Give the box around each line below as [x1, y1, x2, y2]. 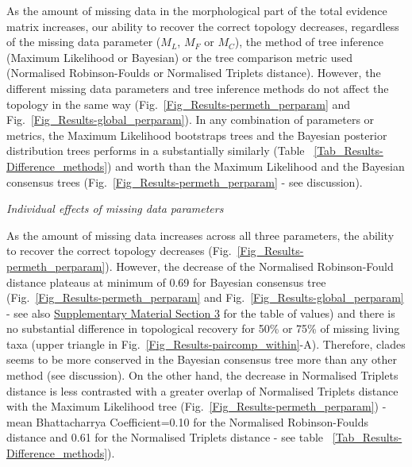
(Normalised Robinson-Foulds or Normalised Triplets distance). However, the [6, 64, 381, 81]
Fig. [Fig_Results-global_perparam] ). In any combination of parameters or [6, 111, 375, 128]
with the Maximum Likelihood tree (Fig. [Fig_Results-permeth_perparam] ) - [6, 398, 387, 415]
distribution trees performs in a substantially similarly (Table [6, 142, 305, 159]
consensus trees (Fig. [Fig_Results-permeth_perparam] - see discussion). [6, 173, 363, 190]
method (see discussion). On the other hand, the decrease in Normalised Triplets [6, 367, 399, 384]
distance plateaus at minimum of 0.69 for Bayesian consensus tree [6, 273, 326, 290]
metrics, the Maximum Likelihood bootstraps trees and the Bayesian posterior [6, 126, 387, 143]
